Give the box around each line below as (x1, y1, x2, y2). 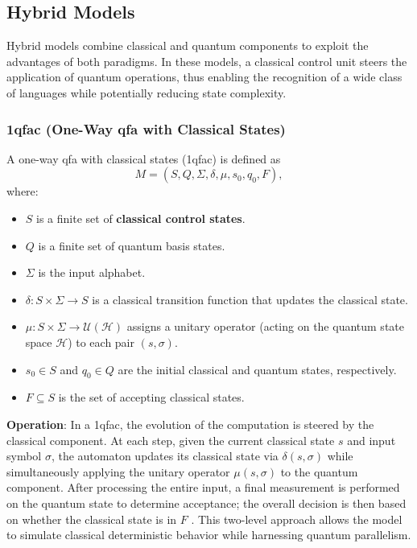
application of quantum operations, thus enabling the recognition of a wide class (6, 68, 403, 85)
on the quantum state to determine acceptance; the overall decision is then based (6, 494, 407, 511)
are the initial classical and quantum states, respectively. (118, 361, 397, 377)
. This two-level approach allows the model (191, 510, 403, 527)
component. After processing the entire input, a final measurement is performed (6, 479, 400, 496)
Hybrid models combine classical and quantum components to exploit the (6, 37, 369, 54)
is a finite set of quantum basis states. (38, 237, 225, 253)
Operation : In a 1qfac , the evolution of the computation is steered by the (6, 415, 374, 432)
